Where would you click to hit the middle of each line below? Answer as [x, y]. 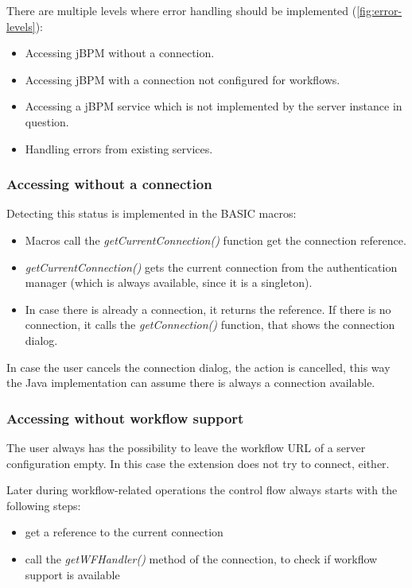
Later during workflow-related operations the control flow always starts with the [202, 490]
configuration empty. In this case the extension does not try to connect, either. [198, 463]
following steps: [44, 505]
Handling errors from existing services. [119, 148]
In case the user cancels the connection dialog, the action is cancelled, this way [198, 367]
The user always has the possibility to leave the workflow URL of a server [186, 447]
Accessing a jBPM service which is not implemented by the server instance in [214, 106]
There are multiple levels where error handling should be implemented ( [182, 10]
